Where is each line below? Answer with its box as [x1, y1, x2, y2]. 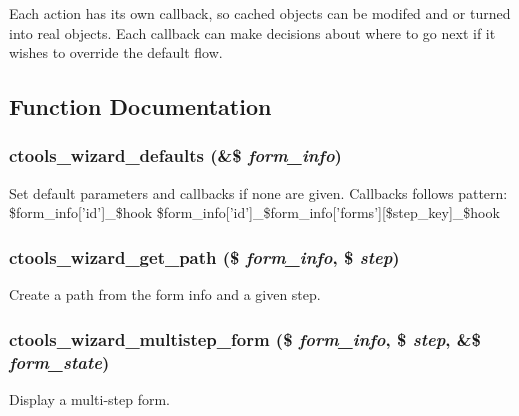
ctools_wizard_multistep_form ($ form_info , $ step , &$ [9, 326, 481, 351]
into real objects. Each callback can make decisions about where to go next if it [9, 22, 496, 43]
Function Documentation [9, 91, 272, 122]
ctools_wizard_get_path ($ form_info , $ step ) [9, 244, 400, 269]
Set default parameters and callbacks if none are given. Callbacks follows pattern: [9, 182, 508, 203]
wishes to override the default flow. [9, 42, 223, 63]
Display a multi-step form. [9, 388, 170, 409]
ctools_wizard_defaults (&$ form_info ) [9, 143, 342, 168]
